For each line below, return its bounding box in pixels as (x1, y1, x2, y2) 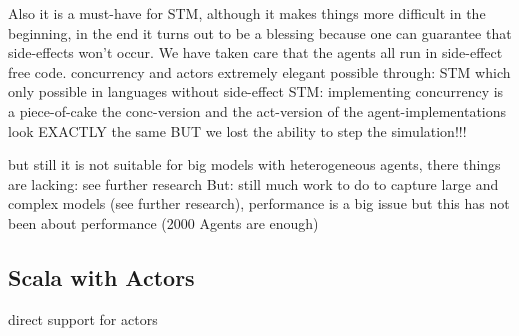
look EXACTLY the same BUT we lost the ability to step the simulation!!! (8, 120, 467, 141)
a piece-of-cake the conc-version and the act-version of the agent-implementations (8, 100, 507, 121)
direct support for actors (8, 308, 158, 329)
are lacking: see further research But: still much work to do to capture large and (8, 173, 499, 194)
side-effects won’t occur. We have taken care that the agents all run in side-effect (8, 42, 503, 63)
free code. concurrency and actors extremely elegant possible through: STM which (8, 61, 511, 82)
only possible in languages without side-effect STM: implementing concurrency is (8, 81, 504, 102)
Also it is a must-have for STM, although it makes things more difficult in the (8, 3, 486, 23)
